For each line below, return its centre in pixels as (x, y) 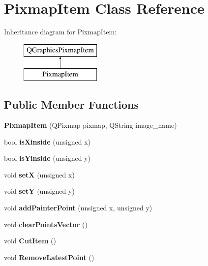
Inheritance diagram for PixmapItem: (60, 32)
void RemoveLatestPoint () (49, 257)
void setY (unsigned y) (39, 191)
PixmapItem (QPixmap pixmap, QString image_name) (90, 125)
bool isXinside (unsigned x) (47, 141)
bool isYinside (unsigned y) (47, 158)
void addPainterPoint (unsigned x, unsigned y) (78, 208)
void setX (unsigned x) (39, 174)
